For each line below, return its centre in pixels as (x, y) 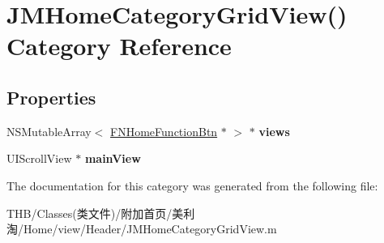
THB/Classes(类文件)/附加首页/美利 (101, 213)
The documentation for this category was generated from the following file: (192, 185)
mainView (113, 158)
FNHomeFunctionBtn (164, 131)
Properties (51, 97)
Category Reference (119, 46)
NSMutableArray (49, 131)
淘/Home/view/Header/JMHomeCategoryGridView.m (142, 229)
